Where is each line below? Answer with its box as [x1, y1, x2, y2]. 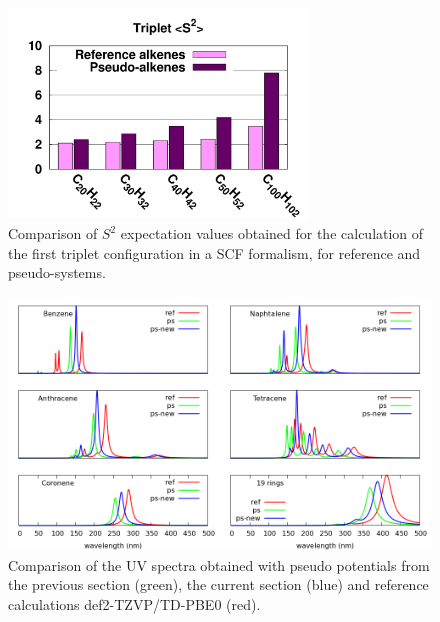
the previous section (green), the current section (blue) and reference [8, 574, 429, 595]
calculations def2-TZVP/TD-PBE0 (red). [8, 593, 261, 614]
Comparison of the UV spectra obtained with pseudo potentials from [8, 554, 430, 575]
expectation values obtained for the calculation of [120, 223, 424, 243]
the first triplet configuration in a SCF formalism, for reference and [8, 242, 421, 263]
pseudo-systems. [8, 262, 106, 283]
